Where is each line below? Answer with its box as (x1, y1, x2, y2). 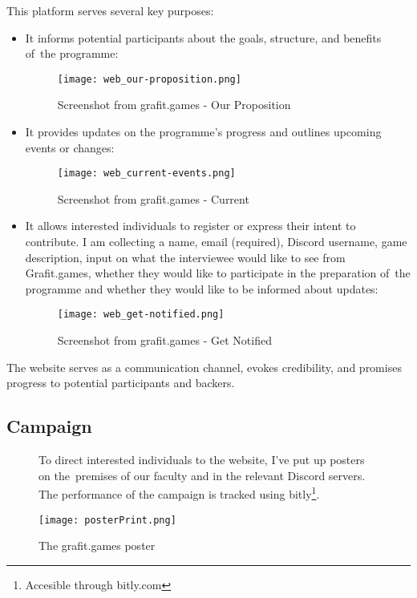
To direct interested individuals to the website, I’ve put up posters (38, 451, 365, 468)
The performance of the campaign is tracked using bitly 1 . (38, 483, 320, 502)
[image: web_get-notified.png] (57, 309, 225, 321)
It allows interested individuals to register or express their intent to (25, 217, 356, 234)
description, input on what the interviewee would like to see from (25, 248, 346, 265)
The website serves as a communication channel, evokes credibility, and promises (6, 358, 402, 375)
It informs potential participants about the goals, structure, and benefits (25, 29, 382, 46)
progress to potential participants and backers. (6, 374, 235, 391)
